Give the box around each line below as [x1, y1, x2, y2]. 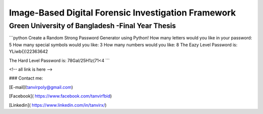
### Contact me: [9, 75, 43, 81]
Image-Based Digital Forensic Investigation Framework [9, 7, 236, 18]
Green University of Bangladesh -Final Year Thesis [9, 21, 176, 30]
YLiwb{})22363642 [9, 49, 48, 54]
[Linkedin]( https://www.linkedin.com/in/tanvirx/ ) [9, 102, 107, 108]
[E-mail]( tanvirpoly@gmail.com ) [9, 84, 73, 90]
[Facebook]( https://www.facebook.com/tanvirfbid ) [9, 93, 112, 99]
